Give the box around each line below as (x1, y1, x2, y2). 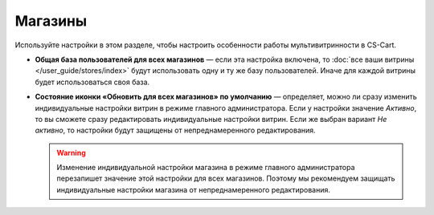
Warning (56, 148, 86, 157)
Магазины (14, 12, 88, 30)
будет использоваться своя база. (35, 77, 150, 87)
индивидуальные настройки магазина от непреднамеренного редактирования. (56, 185, 331, 194)
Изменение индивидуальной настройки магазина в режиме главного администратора (56, 163, 355, 172)
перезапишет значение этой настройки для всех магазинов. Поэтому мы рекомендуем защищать (56, 173, 395, 184)
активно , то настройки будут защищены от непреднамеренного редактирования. (35, 125, 317, 136)
